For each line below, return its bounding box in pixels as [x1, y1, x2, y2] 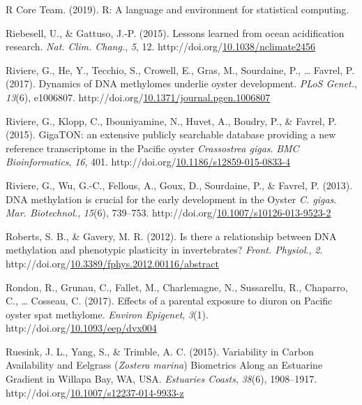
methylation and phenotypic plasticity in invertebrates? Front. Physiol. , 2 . [6, 242, 323, 257]
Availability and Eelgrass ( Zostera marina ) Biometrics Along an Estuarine [6, 358, 323, 372]
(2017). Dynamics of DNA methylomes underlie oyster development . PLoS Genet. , [6, 76, 357, 91]
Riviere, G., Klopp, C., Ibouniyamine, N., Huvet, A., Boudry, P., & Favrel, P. [6, 113, 337, 128]
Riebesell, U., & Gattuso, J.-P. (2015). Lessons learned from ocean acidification [6, 25, 345, 40]
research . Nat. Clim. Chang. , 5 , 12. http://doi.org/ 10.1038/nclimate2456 [6, 39, 316, 54]
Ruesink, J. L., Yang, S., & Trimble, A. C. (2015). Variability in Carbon [6, 344, 314, 358]
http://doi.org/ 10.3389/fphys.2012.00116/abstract [6, 256, 219, 270]
